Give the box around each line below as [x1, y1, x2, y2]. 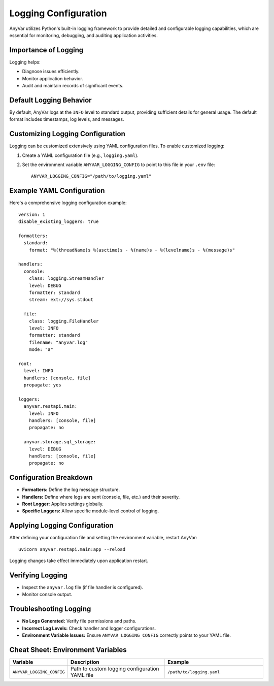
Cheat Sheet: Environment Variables [9, 645, 127, 654]
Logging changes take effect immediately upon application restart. [9, 558, 149, 564]
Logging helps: [9, 59, 41, 65]
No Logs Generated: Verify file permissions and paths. [22, 618, 136, 624]
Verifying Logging [9, 571, 68, 579]
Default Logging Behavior [9, 95, 92, 104]
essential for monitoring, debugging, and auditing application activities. [9, 32, 158, 38]
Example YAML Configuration [9, 186, 105, 195]
